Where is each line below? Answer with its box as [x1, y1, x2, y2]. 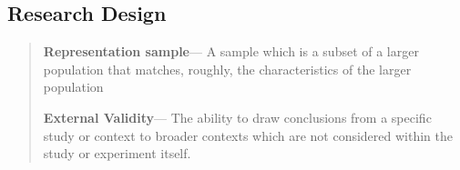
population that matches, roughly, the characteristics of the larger [43, 59, 412, 78]
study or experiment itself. [43, 144, 191, 163]
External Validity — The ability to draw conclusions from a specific [43, 107, 432, 126]
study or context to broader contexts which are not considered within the [43, 125, 453, 145]
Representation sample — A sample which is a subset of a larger [43, 42, 419, 61]
